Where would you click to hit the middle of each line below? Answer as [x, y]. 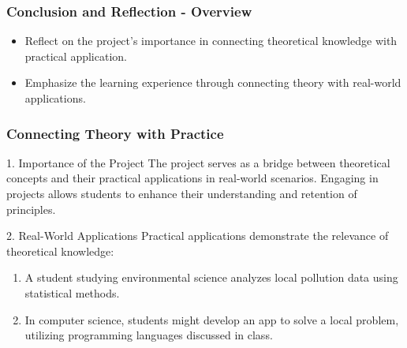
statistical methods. [72, 292]
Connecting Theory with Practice [115, 133]
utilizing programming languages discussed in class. [149, 335]
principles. [31, 209]
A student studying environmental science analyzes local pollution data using [211, 277]
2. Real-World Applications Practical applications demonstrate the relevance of [198, 236]
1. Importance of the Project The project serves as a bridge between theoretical [198, 162]
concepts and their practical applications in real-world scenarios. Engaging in [192, 178]
